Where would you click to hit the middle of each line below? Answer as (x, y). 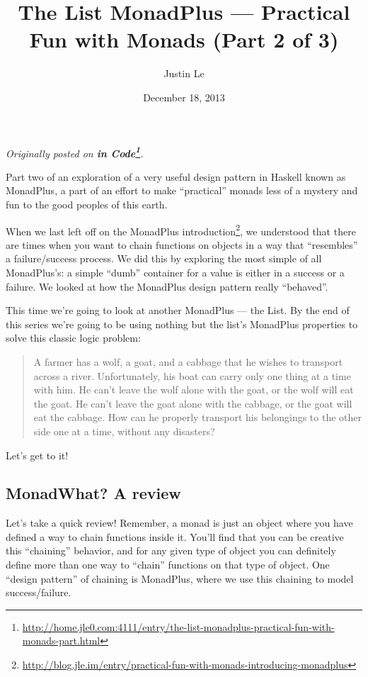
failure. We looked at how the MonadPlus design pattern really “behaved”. (167, 286)
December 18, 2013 (184, 97)
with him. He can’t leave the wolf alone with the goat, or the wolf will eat (194, 390)
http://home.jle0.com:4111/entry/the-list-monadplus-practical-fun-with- (178, 626)
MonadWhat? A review (93, 493)
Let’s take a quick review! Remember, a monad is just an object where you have (179, 523)
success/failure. (39, 592)
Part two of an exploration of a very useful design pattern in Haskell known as (176, 176)
